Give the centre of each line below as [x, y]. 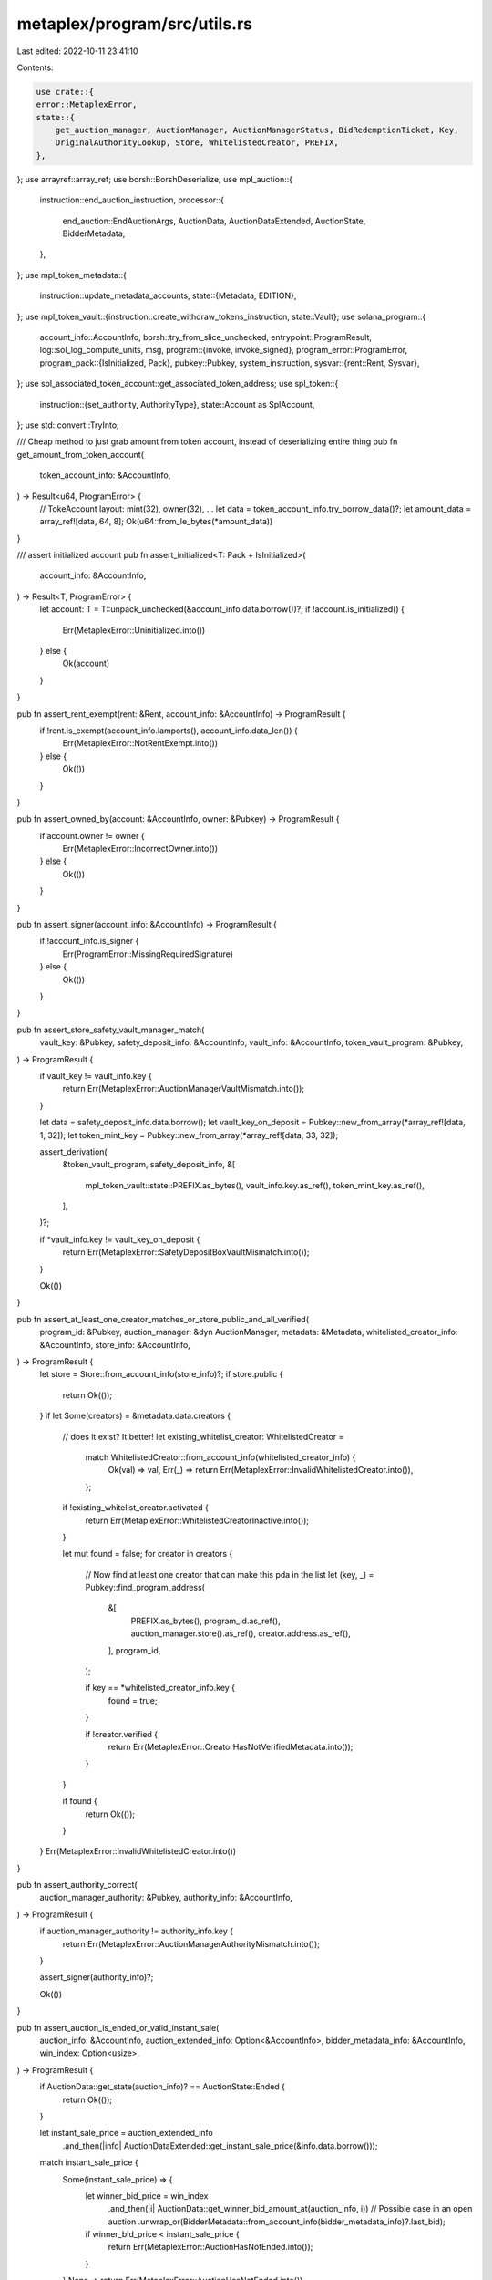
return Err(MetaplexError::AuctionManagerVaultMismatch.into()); [184, 1089]
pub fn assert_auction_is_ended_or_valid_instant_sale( [118, 2027]
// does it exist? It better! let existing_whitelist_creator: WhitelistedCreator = [203, 1436]
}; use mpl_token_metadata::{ [72, 275]
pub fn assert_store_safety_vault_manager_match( [111, 1030]
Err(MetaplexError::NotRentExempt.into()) [140, 743]
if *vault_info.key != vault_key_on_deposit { [120, 1239]
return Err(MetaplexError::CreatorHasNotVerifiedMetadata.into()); [231, 1746]
